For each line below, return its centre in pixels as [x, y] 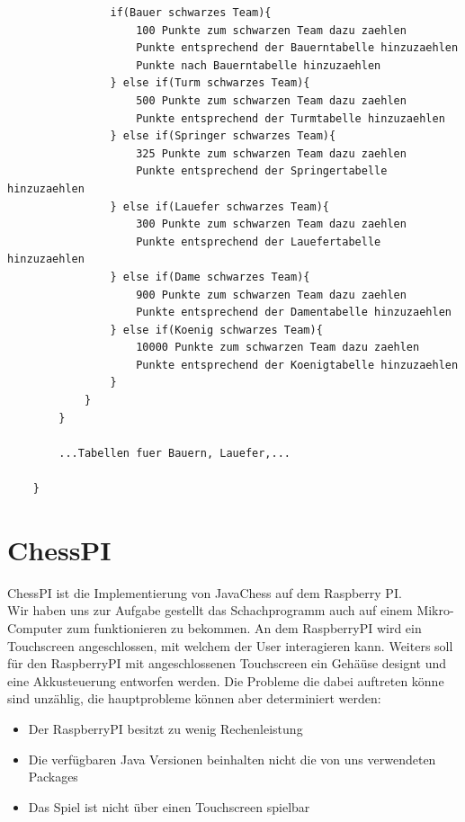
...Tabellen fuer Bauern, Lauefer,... [174, 453]
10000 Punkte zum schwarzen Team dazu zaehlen [278, 348]
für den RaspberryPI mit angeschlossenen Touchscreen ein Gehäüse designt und [227, 663]
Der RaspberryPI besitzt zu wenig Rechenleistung [165, 728]
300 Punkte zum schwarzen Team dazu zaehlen [271, 224]
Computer [35, 627]
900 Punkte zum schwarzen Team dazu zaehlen [271, 295]
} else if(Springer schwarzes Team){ [223, 136]
